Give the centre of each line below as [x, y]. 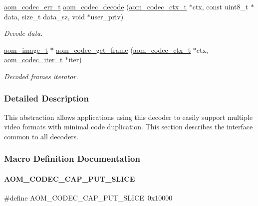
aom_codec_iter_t [33, 59]
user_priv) [107, 16]
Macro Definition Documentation [72, 158]
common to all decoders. [41, 136]
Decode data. [23, 33]
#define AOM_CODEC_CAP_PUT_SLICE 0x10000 [88, 198]
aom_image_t [26, 50]
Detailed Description [46, 98]
